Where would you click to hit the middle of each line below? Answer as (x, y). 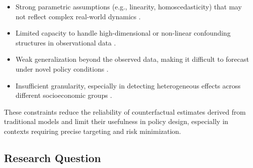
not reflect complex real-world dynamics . (78, 16)
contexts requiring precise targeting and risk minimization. (93, 131)
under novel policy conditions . (62, 68)
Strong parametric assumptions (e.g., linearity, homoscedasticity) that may (129, 6)
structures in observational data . (66, 42)
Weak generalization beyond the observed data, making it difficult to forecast (132, 59)
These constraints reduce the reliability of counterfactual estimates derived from (125, 111)
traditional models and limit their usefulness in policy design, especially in (116, 121)
